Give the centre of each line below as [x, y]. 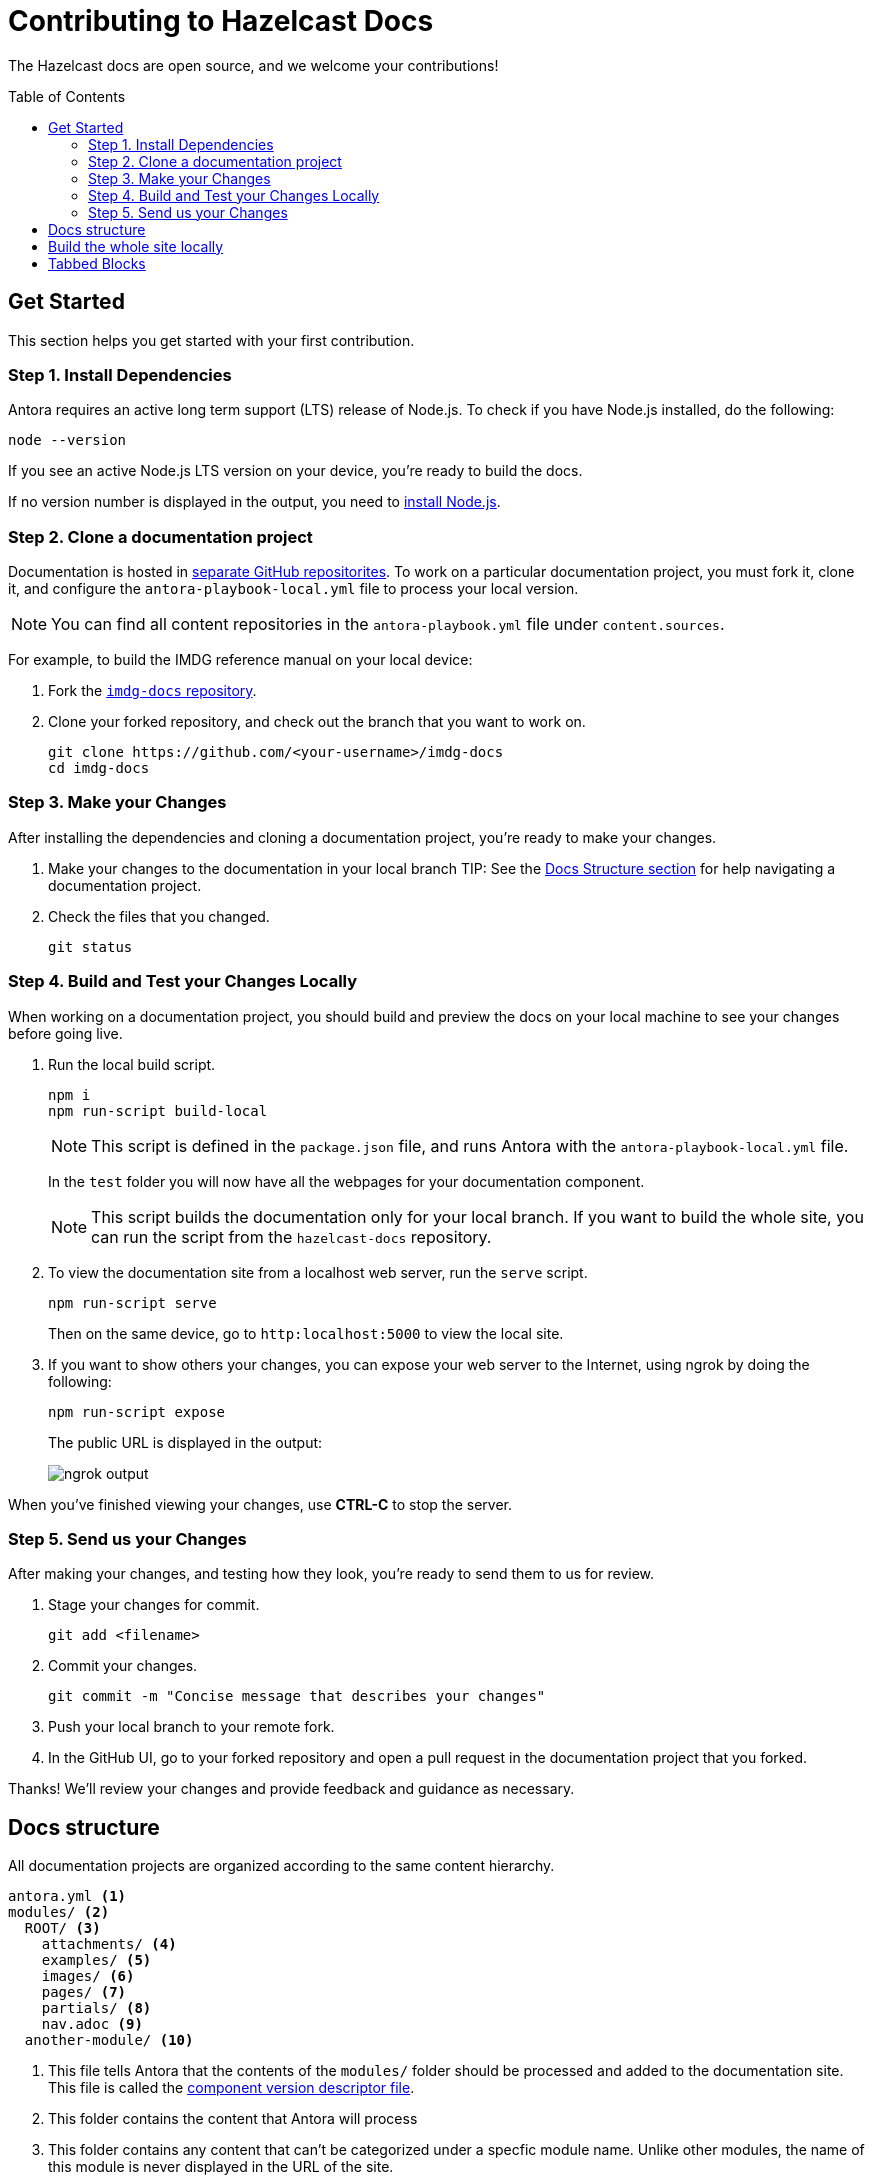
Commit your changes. [123, 1666]
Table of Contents [67, 96]
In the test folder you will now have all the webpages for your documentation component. [346, 1181]
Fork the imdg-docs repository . [152, 691]
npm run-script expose [137, 1411]
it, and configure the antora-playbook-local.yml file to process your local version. [293, 589]
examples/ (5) [96, 1960]
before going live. [65, 1033]
